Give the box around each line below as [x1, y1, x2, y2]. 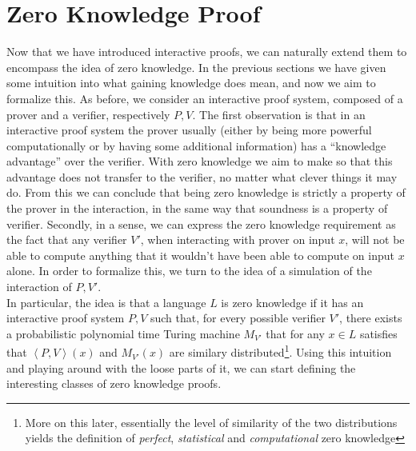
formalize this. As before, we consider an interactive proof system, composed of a [6, 90, 403, 106]
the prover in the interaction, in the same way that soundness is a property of [6, 200, 388, 217]
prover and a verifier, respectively [6, 106, 170, 122]
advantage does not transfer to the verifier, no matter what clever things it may [6, 168, 398, 185]
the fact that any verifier [6, 231, 127, 248]
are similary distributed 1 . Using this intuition [169, 341, 392, 361]
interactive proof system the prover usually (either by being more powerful [6, 122, 372, 138]
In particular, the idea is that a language [6, 293, 206, 310]
